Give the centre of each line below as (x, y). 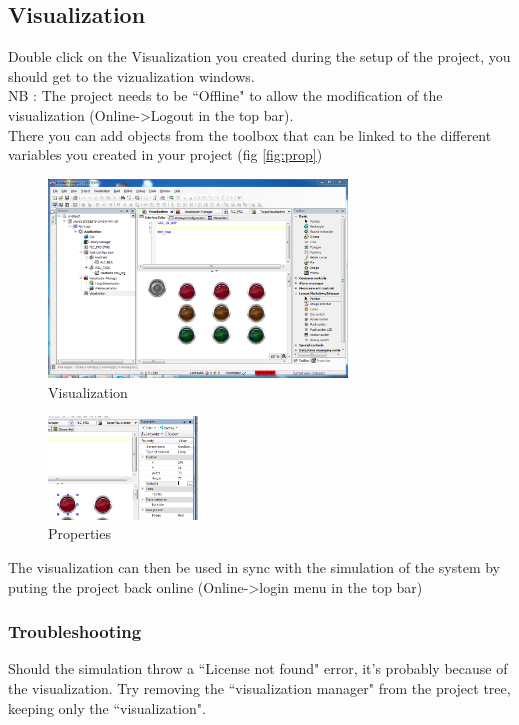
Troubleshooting (75, 631)
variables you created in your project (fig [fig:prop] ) (165, 154)
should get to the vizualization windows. (131, 75)
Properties (79, 533)
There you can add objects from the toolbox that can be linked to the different (250, 134)
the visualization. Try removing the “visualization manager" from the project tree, (259, 687)
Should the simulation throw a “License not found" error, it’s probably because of (258, 668)
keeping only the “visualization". (107, 707)
